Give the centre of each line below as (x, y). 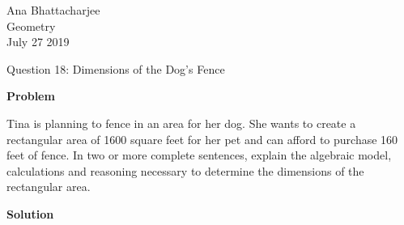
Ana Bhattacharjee (53, 10)
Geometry (31, 25)
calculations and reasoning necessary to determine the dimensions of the (185, 170)
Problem (31, 96)
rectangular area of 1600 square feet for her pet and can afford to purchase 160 (202, 139)
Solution (30, 213)
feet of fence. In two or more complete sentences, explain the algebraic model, (199, 155)
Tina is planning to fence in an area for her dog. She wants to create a (181, 123)
